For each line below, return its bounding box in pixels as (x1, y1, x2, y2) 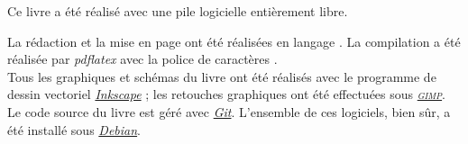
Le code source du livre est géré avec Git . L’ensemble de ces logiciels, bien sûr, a (7, 102, 451, 121)
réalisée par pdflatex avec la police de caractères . (7, 49, 278, 68)
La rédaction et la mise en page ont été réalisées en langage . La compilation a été (7, 31, 461, 50)
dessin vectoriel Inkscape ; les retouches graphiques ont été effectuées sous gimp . (7, 85, 445, 103)
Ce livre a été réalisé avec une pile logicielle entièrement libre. (7, 2, 348, 20)
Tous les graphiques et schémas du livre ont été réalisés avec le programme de (7, 67, 436, 85)
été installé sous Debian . (7, 120, 142, 139)
